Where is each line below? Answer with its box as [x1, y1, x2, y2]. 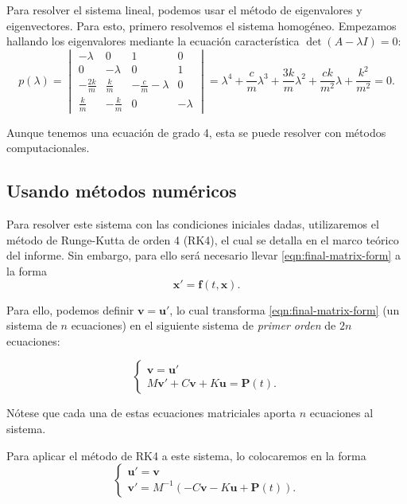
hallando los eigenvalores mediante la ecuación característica [6, 33, 300, 49]
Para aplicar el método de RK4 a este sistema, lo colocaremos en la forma [6, 447, 366, 463]
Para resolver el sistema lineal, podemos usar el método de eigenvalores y [6, 2, 362, 18]
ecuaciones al [309, 404, 374, 421]
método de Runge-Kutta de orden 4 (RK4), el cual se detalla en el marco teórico [6, 231, 399, 248]
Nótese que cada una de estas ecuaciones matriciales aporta [6, 404, 297, 421]
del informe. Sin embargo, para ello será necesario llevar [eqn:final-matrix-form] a [6, 247, 401, 264]
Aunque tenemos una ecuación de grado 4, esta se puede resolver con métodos [6, 123, 386, 140]
